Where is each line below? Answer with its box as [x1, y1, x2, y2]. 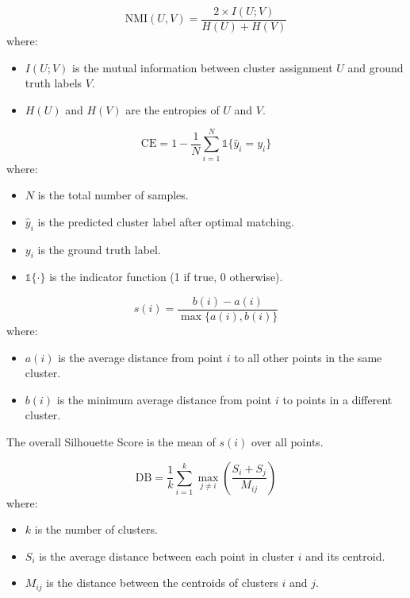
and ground [347, 59, 404, 75]
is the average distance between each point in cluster [39, 547, 295, 564]
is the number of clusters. [34, 521, 158, 538]
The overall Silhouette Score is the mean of [6, 433, 216, 449]
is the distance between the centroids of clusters [46, 574, 278, 591]
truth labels [25, 75, 82, 91]
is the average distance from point [58, 349, 224, 365]
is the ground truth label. [37, 241, 161, 257]
